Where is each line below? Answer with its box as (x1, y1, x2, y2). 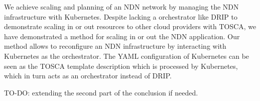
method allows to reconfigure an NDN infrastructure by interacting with (4, 41, 226, 51)
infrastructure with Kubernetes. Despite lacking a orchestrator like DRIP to (4, 11, 237, 22)
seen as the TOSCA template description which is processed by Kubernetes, (4, 60, 238, 71)
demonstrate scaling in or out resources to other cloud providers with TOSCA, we (4, 21, 256, 32)
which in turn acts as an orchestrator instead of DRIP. (4, 70, 172, 81)
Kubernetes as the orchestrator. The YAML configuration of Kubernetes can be (4, 50, 249, 61)
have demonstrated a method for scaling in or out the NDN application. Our (4, 31, 240, 41)
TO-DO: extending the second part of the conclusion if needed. (4, 87, 198, 97)
